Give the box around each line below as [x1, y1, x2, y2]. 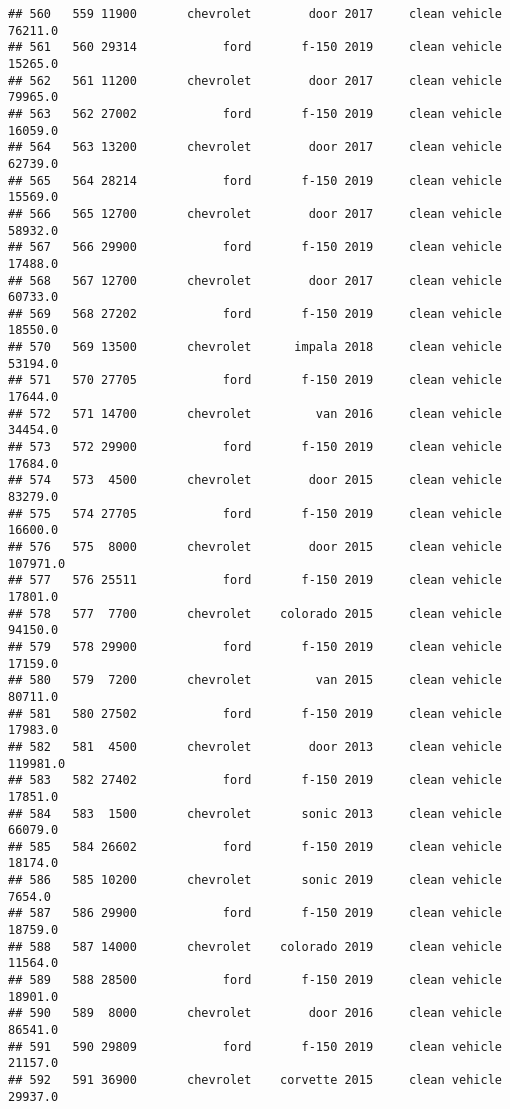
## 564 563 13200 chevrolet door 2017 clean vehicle [8, 140, 502, 155]
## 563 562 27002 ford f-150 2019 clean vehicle [8, 106, 502, 121]
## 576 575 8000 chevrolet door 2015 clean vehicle [8, 540, 502, 554]
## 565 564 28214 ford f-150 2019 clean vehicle [8, 173, 502, 188]
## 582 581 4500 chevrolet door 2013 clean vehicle [8, 739, 502, 754]
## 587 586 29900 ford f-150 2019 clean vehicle [8, 906, 502, 921]
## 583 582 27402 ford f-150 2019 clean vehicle [8, 773, 502, 788]
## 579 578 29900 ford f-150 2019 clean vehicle [8, 639, 502, 654]
